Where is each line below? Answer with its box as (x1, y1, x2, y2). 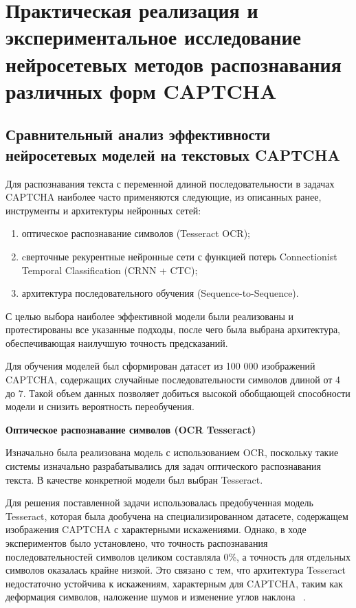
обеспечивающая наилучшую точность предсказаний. (5, 335, 228, 350)
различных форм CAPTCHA (5, 76, 277, 104)
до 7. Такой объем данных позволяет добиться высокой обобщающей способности (5, 385, 351, 400)
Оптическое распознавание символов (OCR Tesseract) (5, 422, 256, 436)
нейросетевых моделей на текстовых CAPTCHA (5, 144, 340, 165)
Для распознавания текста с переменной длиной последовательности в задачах (5, 176, 335, 190)
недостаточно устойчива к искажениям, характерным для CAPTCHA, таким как (5, 576, 343, 590)
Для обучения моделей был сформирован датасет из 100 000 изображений (5, 359, 315, 373)
